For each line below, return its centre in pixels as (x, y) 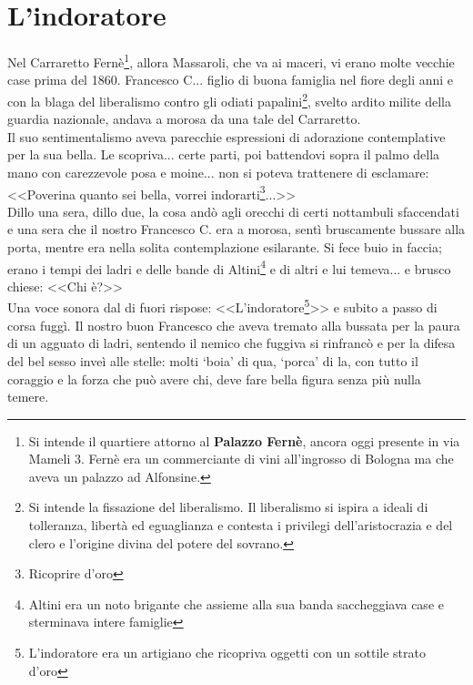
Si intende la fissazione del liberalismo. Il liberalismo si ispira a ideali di (228, 507)
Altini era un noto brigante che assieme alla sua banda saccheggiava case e (236, 603)
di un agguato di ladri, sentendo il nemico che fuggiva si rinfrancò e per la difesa (231, 343)
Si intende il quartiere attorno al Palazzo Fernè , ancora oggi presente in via (244, 440)
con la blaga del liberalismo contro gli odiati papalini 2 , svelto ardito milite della (230, 99)
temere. (28, 397)
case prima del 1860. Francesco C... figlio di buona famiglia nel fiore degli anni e (231, 80)
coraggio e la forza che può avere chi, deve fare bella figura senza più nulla (214, 378)
